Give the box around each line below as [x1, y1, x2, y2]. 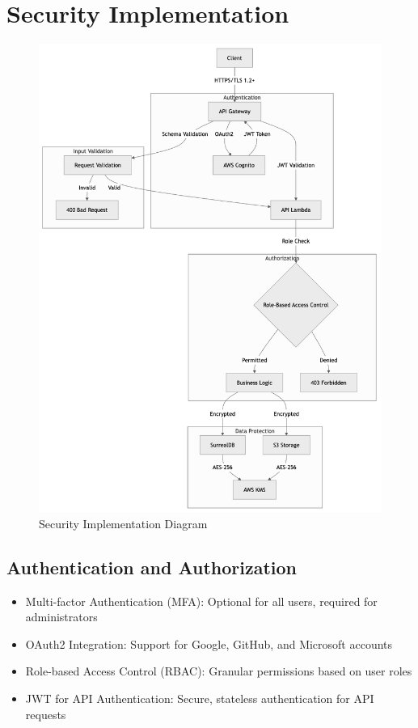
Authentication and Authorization [6, 554, 297, 579]
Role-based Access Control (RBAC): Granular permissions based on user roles [25, 662, 412, 679]
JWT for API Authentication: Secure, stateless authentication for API [25, 690, 374, 707]
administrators [25, 608, 98, 625]
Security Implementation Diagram [39, 514, 208, 531]
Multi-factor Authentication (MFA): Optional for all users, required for [25, 592, 378, 609]
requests [25, 705, 66, 722]
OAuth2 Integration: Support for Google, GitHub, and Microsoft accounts [25, 635, 393, 652]
